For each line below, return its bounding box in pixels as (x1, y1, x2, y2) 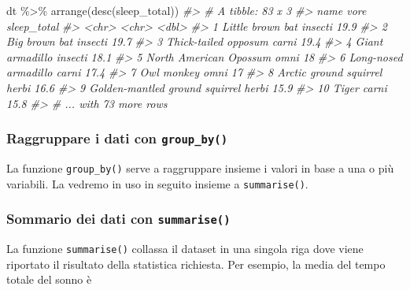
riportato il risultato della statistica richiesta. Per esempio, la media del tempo (6, 255, 386, 272)
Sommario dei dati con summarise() (6, 209, 231, 229)
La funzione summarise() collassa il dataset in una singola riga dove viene (6, 240, 364, 257)
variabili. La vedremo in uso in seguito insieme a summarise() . (6, 175, 308, 191)
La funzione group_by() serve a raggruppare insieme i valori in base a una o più (6, 159, 394, 176)
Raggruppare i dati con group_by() (6, 128, 228, 148)
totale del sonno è (6, 271, 92, 288)
